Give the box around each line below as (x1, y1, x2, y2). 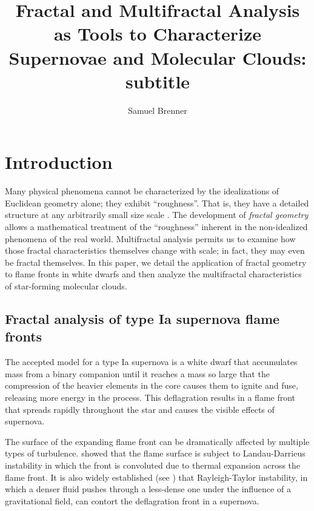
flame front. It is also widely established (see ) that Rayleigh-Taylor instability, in (5, 470, 308, 483)
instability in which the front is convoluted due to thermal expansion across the (5, 458, 301, 471)
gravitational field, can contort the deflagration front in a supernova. (5, 494, 259, 507)
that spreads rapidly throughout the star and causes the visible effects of (5, 403, 275, 415)
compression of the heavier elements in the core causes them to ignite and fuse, (5, 379, 298, 392)
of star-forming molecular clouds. (5, 279, 127, 292)
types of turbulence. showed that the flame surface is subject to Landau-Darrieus (5, 447, 306, 460)
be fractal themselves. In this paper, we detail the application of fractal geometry (5, 255, 307, 268)
